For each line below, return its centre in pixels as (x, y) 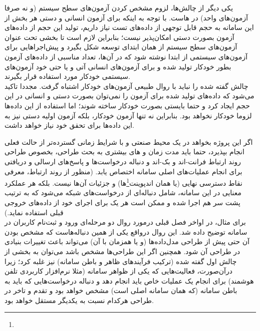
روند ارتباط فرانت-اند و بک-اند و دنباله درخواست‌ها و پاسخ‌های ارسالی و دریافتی (123, 161)
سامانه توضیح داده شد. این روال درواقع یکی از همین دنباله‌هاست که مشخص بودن (126, 231)
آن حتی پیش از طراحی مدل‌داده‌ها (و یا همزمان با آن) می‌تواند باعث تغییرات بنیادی (127, 241)
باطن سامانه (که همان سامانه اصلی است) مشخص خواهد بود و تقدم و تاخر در (121, 290)
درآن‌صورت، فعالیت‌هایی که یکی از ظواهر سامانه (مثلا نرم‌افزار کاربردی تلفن (119, 271)
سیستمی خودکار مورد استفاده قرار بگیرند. (67, 76)
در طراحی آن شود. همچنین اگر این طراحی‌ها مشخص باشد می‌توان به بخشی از (123, 251)
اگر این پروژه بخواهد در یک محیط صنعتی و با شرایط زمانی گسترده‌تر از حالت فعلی (129, 142)
